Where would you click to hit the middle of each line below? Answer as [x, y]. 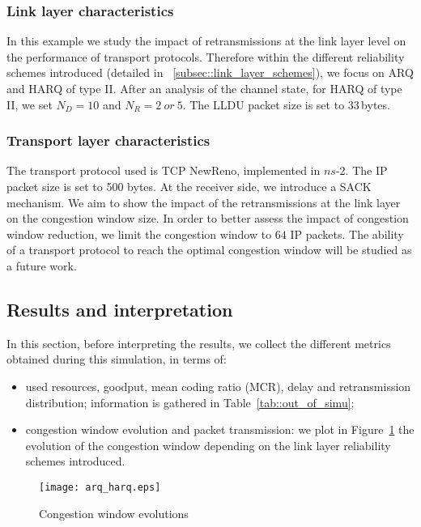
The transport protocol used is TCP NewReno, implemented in [164, 170]
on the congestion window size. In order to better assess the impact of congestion [208, 218]
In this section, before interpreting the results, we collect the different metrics [199, 343]
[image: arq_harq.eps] [100, 487]
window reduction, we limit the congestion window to [139, 234]
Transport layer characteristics [108, 140]
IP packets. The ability [347, 234]
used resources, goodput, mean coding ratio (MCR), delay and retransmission [218, 386]
